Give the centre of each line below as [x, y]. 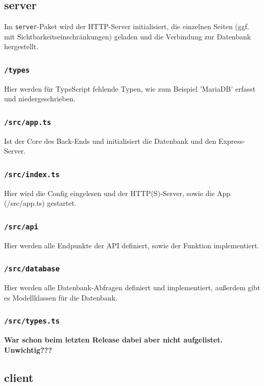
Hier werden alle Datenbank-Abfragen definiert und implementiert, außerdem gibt [132, 287]
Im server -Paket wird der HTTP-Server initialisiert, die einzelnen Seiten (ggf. [127, 26]
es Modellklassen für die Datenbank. [61, 297]
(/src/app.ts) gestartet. [40, 203]
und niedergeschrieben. [40, 99]
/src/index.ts [32, 174]
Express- [232, 141]
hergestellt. [21, 46]
